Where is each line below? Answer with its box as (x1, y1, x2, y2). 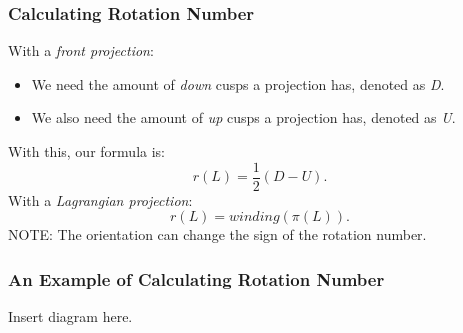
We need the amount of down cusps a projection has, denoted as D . (31, 73, 445, 94)
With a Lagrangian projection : (8, 189, 193, 210)
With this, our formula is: (8, 141, 165, 161)
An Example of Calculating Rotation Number (8, 266, 385, 291)
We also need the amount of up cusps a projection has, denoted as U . (31, 107, 456, 128)
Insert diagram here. (8, 306, 133, 327)
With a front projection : (8, 40, 154, 61)
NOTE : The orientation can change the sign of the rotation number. (8, 224, 427, 245)
